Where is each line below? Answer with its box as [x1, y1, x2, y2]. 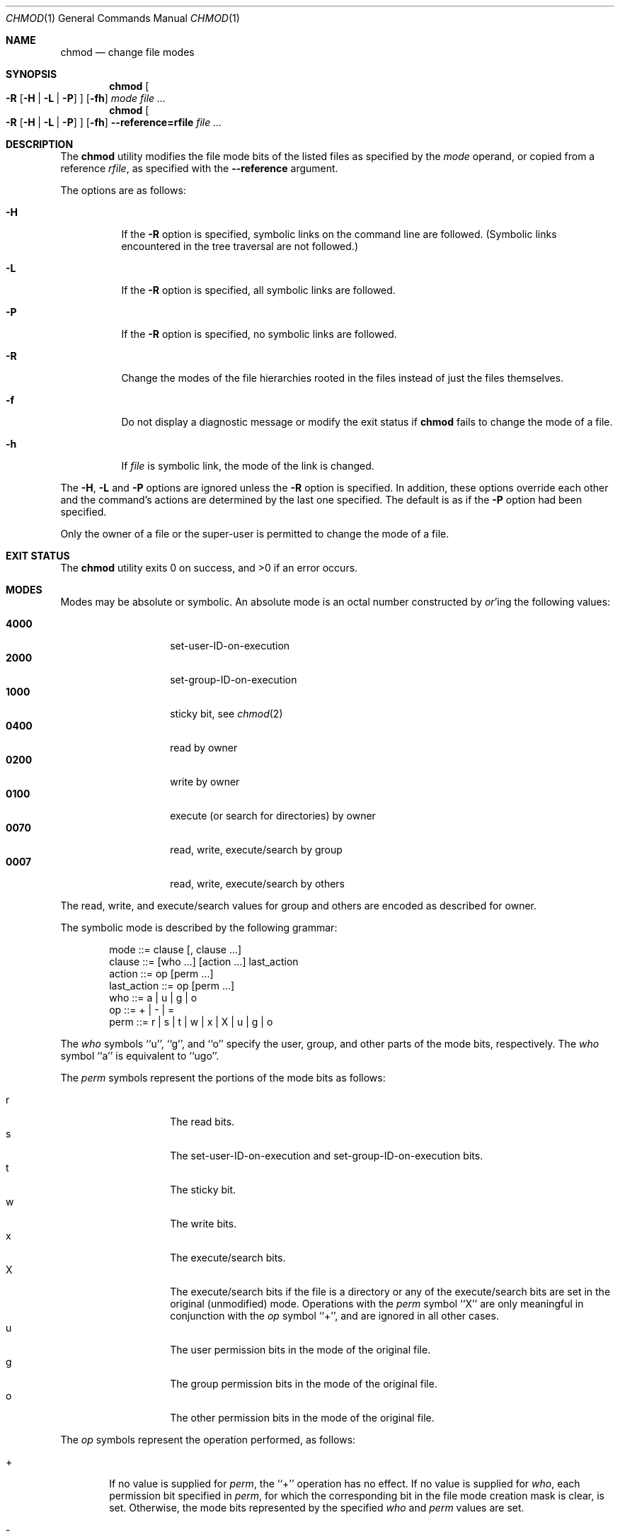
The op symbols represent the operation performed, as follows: [60, 1434, 356, 1446]
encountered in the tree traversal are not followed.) [121, 240, 358, 252]
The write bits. [170, 1218, 237, 1230]
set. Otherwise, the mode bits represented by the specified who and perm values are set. [109, 1502, 524, 1514]
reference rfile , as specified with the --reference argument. [60, 162, 338, 174]
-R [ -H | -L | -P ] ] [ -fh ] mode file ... [6, 92, 166, 104]
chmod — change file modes [60, 46, 195, 58]
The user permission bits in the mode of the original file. [170, 1344, 431, 1356]
